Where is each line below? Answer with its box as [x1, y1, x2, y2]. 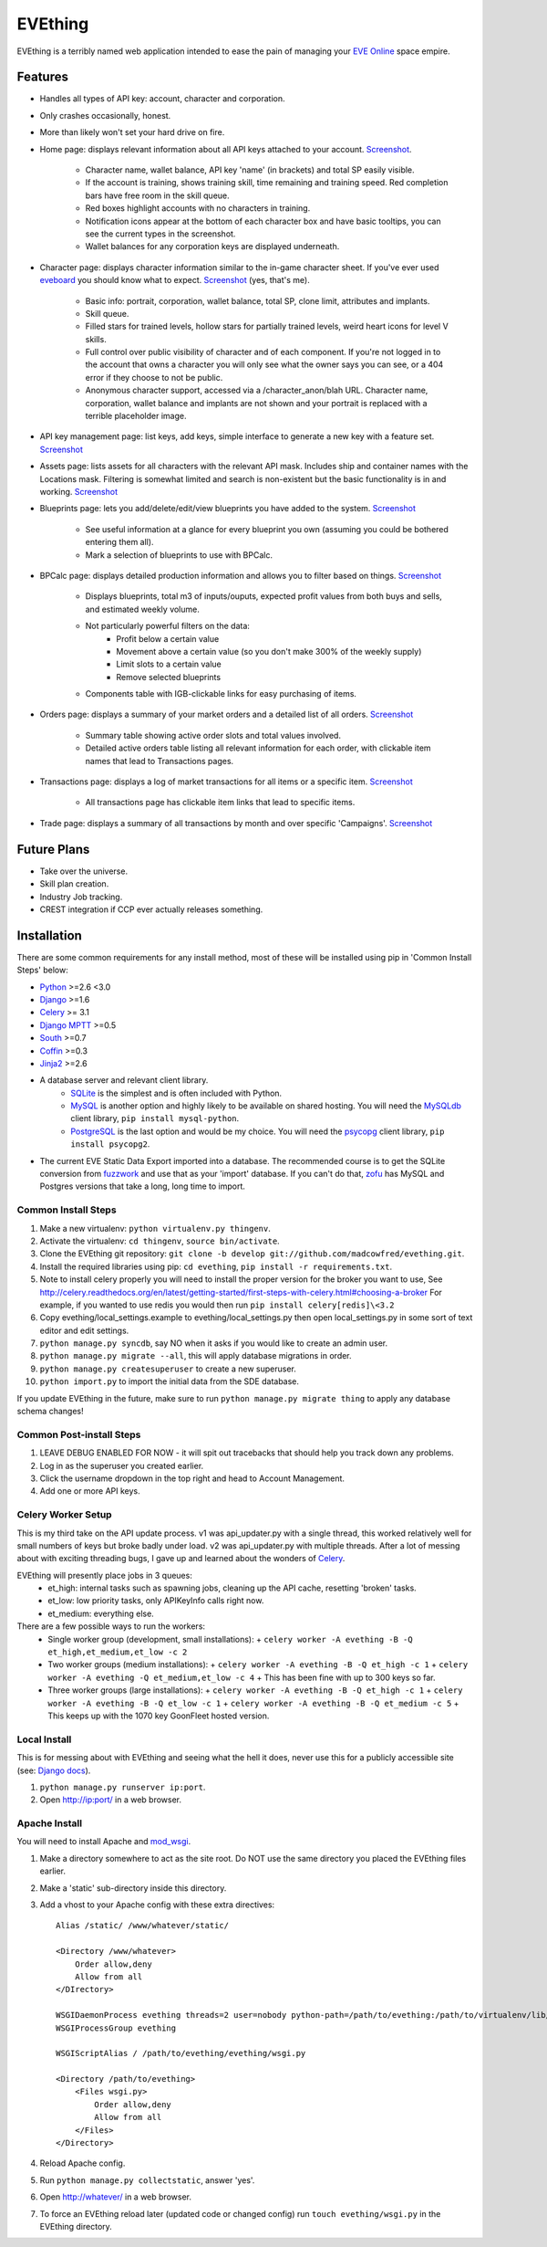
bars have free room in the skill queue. [85, 190, 230, 201]
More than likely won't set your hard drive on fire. [39, 127, 225, 138]
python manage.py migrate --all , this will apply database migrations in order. [39, 1350, 352, 1361]
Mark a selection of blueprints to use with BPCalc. [85, 549, 273, 561]
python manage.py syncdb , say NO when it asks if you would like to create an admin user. [39, 1338, 388, 1349]
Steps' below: [16, 964, 68, 976]
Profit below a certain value [116, 633, 220, 644]
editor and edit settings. [39, 1325, 129, 1336]
